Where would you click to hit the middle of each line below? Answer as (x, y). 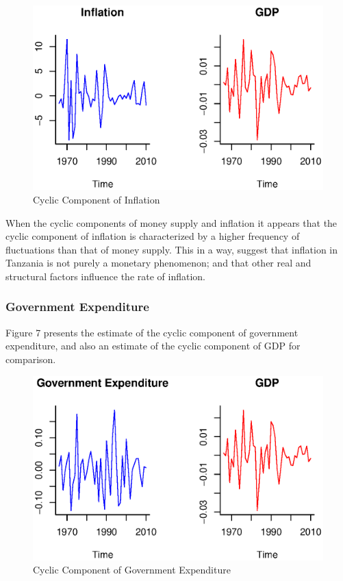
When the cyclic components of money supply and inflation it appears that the (171, 222)
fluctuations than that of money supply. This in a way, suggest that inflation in (172, 249)
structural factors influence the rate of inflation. (106, 276)
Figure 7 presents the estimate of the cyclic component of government (152, 332)
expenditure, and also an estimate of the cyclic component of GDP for (153, 346)
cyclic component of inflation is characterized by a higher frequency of (153, 236)
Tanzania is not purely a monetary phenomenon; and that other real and (158, 263)
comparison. (31, 359)
